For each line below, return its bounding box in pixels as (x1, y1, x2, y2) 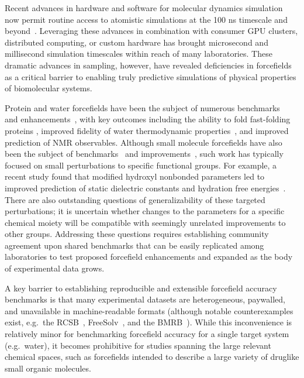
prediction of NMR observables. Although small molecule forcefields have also (5, 136, 282, 148)
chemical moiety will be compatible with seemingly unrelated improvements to (5, 216, 286, 228)
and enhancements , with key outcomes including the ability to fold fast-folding (5, 113, 291, 125)
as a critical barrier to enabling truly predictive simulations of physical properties (5, 70, 296, 83)
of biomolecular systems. (5, 82, 92, 94)
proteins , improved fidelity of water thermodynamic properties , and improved (5, 124, 289, 136)
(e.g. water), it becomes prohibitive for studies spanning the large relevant (5, 339, 271, 351)
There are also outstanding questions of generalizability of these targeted (5, 193, 265, 205)
